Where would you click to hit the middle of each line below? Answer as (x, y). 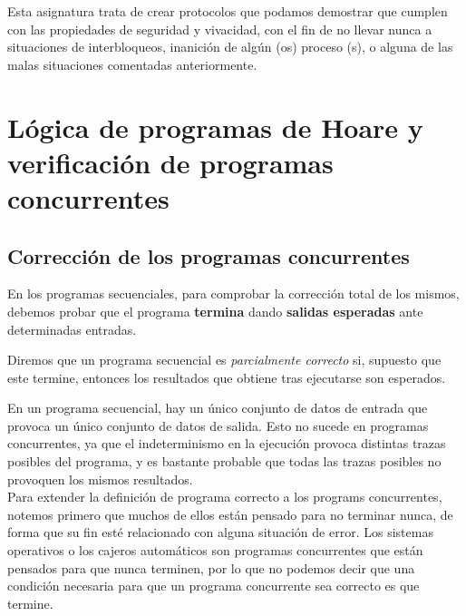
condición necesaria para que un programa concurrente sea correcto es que (214, 586)
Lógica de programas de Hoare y (215, 127)
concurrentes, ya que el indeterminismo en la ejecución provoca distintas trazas (227, 443)
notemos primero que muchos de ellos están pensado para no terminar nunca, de (230, 514)
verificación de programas (170, 162)
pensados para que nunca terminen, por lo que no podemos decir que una (211, 567)
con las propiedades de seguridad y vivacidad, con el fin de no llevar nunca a (220, 29)
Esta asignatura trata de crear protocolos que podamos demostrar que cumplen (228, 11)
